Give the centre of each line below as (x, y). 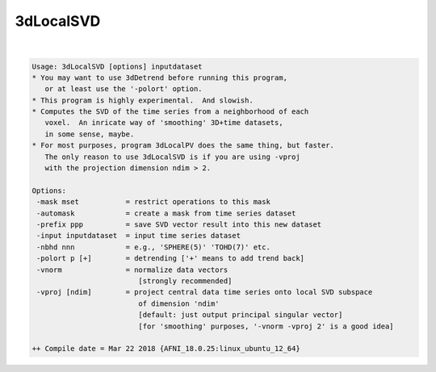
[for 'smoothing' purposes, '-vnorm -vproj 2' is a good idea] (266, 326)
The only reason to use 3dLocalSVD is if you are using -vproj (172, 157)
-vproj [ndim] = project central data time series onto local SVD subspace (205, 292)
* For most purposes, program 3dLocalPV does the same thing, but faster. (183, 146)
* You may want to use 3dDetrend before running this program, (160, 77)
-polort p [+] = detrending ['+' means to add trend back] (171, 259)
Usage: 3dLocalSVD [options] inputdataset (117, 66)
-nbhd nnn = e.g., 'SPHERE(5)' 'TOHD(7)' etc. (153, 247)
